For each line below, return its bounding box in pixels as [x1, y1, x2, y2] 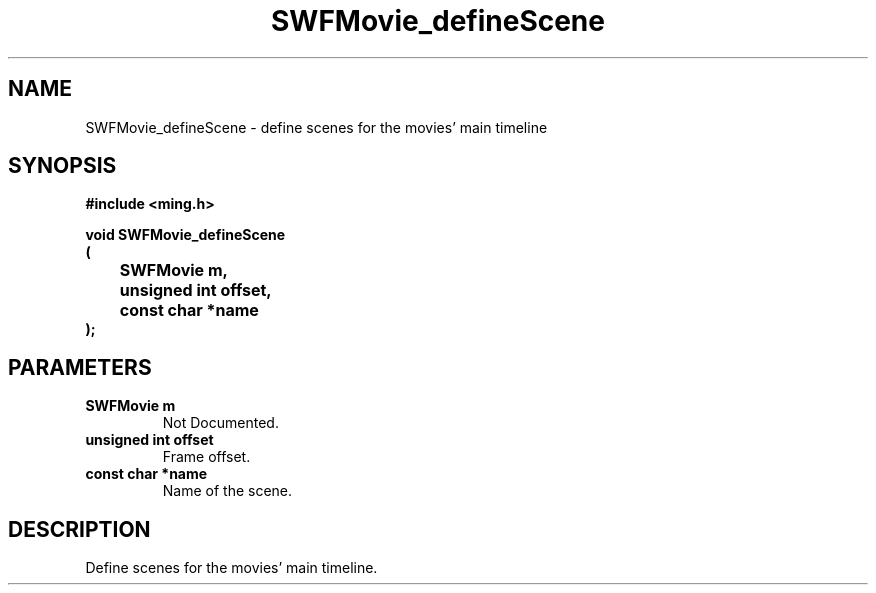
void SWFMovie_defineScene [85, 226, 286, 244]
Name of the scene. [162, 482, 293, 500]
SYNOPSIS [8, 153, 117, 179]
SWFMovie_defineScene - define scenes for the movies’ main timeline [85, 118, 548, 136]
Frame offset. [162, 448, 251, 466]
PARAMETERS [8, 354, 152, 380]
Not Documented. [162, 414, 279, 432]
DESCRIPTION [8, 516, 151, 542]
